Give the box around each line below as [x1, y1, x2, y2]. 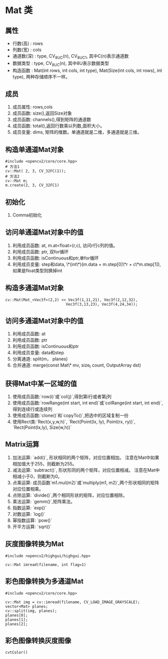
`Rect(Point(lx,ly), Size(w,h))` [12, 424, 72, 430]
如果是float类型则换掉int [12, 267, 63, 273]
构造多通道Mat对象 [5, 284, 64, 292]
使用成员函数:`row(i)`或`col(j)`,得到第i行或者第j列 [12, 394, 112, 400]
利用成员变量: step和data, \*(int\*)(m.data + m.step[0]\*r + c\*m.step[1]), [12, 261, 161, 267]
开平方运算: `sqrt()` [12, 523, 52, 529]
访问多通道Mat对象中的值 [5, 317, 84, 325]
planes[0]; [5, 613, 28, 618]
